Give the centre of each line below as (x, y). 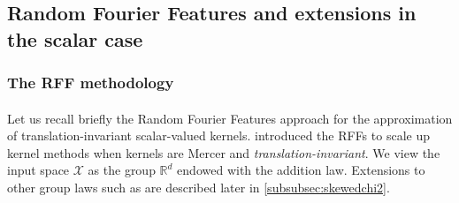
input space (38, 170)
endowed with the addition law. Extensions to (301, 170)
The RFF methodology (91, 83)
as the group (122, 170)
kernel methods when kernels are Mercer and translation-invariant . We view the (224, 152)
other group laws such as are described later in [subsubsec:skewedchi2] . (199, 187)
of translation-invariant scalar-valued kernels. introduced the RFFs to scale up (218, 135)
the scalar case (75, 38)
